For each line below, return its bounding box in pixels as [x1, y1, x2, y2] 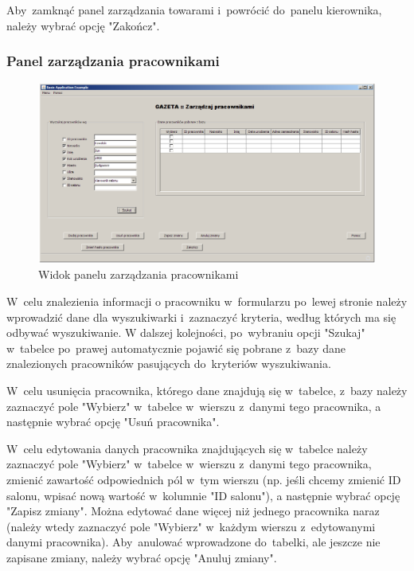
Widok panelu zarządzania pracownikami [38, 266, 239, 283]
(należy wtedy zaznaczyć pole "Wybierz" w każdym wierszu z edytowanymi [6, 518, 376, 534]
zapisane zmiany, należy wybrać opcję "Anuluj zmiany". [6, 549, 277, 565]
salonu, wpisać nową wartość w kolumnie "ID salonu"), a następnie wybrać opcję [6, 487, 400, 503]
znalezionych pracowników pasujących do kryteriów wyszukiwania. [6, 355, 331, 372]
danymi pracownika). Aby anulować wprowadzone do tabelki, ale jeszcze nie [6, 534, 381, 550]
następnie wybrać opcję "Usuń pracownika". [6, 413, 220, 430]
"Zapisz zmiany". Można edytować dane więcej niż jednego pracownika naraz [6, 503, 380, 519]
